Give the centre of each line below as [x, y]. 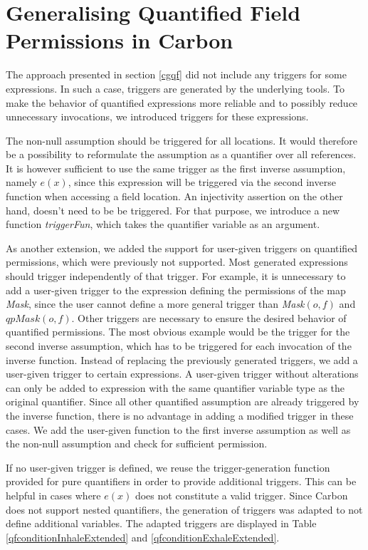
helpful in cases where [53, 495]
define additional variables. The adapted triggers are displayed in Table [161, 523]
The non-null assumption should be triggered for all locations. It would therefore [182, 140]
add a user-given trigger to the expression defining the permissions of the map [176, 290]
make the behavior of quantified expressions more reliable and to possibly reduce [182, 102]
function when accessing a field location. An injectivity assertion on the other [174, 196]
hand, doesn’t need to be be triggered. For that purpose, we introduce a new [173, 210]
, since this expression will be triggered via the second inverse [202, 182]
